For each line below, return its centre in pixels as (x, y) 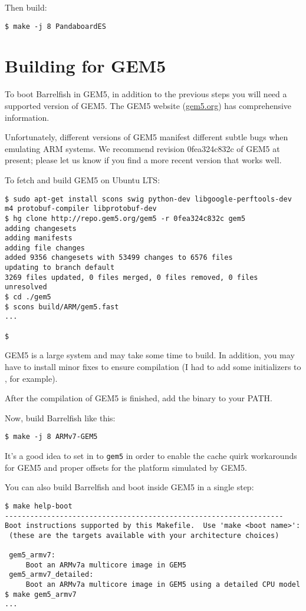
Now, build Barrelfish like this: (60, 417)
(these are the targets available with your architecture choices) (144, 535)
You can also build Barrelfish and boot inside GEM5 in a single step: (129, 487)
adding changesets (41, 228)
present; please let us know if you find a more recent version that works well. (143, 160)
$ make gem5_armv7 (41, 594)
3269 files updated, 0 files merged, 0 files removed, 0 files (131, 277)
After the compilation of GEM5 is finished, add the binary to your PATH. (139, 398)
